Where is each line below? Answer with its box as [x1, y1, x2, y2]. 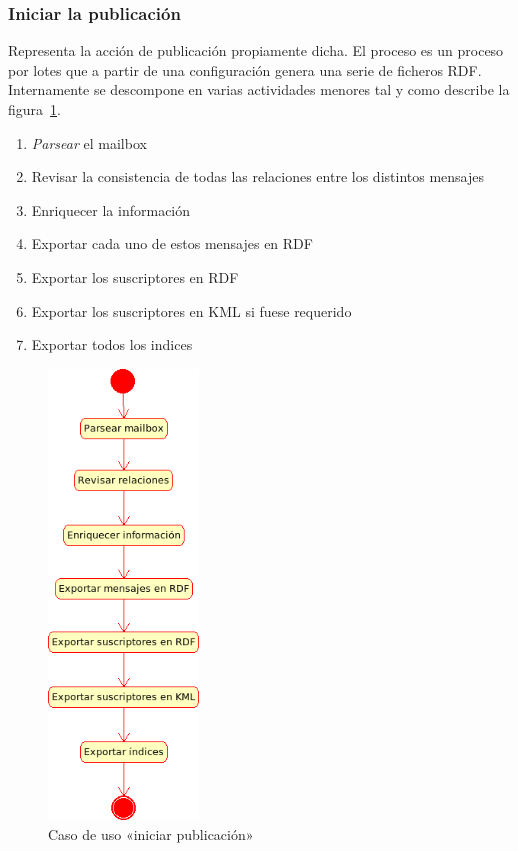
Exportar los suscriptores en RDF [31, 266, 239, 287]
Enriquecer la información [31, 199, 191, 220]
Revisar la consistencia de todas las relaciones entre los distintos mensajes [31, 166, 484, 187]
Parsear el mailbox [31, 132, 147, 153]
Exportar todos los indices [31, 334, 193, 355]
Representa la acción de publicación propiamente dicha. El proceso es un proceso [8, 40, 504, 61]
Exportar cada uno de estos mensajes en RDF [31, 233, 313, 254]
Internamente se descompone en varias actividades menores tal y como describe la [8, 79, 510, 100]
